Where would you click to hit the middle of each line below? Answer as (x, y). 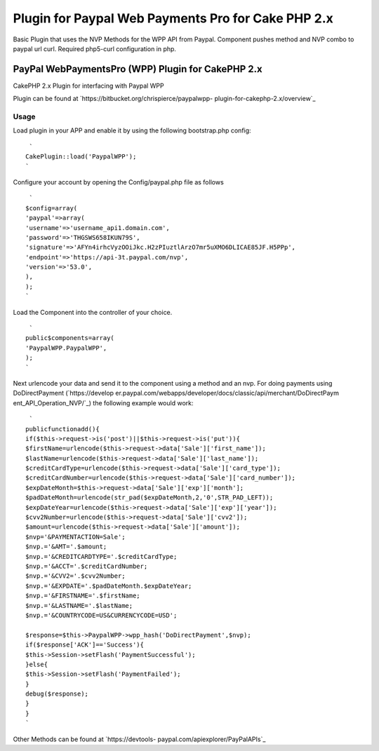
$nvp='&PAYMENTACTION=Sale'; (75, 537)
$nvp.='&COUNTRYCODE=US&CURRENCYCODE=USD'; (101, 615)
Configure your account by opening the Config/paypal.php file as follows (118, 182)
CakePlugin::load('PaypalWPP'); (81, 157)
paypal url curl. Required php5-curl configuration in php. (95, 48)
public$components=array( (70, 338)
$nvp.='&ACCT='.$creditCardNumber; (87, 566)
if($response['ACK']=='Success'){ (85, 645)
